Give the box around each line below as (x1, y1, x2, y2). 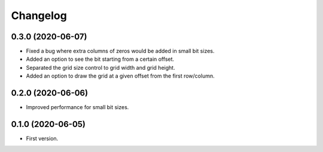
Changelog (11, 9, 67, 22)
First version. (26, 135, 59, 142)
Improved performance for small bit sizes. (26, 104, 129, 111)
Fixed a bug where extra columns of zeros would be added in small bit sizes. (26, 48, 215, 55)
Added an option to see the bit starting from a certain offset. (26, 55, 175, 63)
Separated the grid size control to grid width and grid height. (26, 64, 176, 71)
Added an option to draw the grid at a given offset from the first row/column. (26, 72, 215, 80)
